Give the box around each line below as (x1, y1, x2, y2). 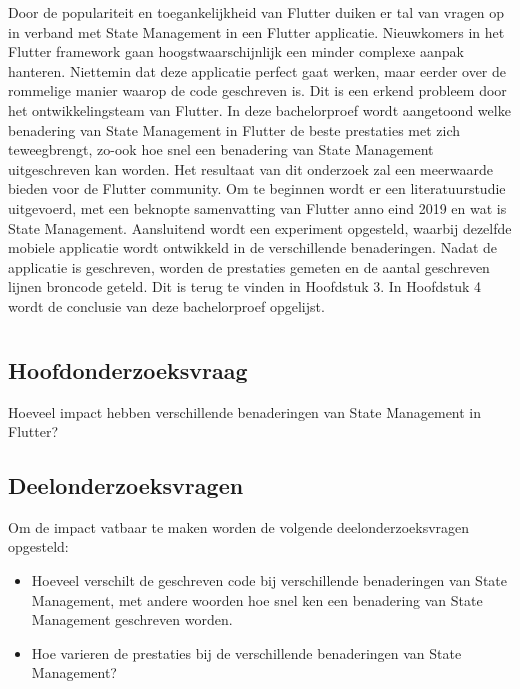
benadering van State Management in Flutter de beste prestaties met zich (8, 119, 461, 140)
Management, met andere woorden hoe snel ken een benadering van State (31, 589, 483, 610)
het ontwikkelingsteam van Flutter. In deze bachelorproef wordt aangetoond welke (8, 99, 511, 120)
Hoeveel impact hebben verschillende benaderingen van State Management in (8, 401, 482, 422)
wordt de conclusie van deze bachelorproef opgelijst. (8, 295, 325, 316)
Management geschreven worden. (31, 609, 233, 630)
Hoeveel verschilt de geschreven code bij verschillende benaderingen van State (31, 570, 507, 591)
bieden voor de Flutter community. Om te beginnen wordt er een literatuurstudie (8, 178, 506, 199)
